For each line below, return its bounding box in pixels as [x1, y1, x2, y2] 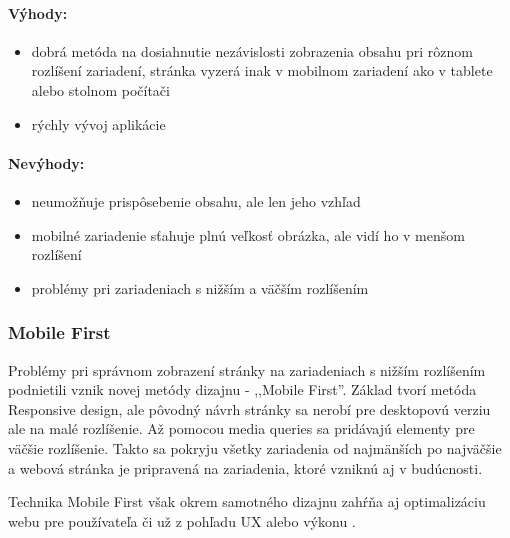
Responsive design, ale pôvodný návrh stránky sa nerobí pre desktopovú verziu [8, 398, 491, 419]
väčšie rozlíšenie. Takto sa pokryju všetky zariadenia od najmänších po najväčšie [8, 437, 502, 458]
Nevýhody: [8, 152, 85, 173]
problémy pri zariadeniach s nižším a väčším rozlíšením [31, 277, 369, 298]
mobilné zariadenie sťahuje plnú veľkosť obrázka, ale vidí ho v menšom [31, 224, 465, 245]
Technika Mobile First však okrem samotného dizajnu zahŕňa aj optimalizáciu [8, 491, 486, 512]
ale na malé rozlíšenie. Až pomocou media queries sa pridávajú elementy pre [8, 418, 475, 439]
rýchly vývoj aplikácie [31, 113, 166, 134]
